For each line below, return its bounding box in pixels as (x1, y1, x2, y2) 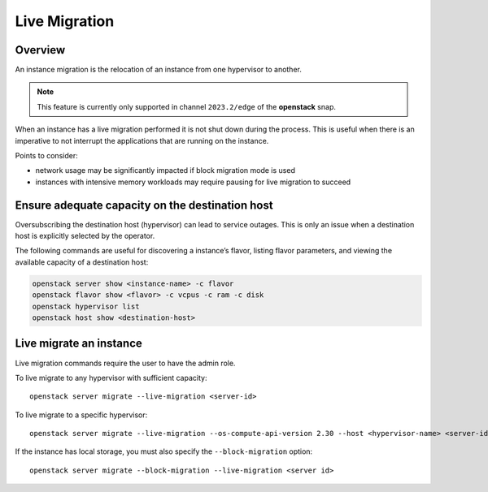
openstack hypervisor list (32, 301, 140, 311)
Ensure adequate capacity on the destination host (15, 198, 273, 212)
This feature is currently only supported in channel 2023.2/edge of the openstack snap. (37, 101, 337, 111)
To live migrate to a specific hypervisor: (15, 410, 148, 420)
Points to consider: (15, 151, 78, 161)
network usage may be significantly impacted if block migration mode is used (35, 166, 296, 175)
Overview (15, 43, 66, 57)
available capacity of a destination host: (15, 257, 149, 267)
